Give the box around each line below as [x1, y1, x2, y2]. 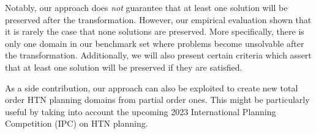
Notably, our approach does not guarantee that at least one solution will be [5, 1, 288, 13]
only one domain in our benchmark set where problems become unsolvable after [5, 37, 304, 49]
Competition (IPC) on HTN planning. [5, 117, 148, 130]
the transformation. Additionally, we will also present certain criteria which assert [5, 49, 312, 62]
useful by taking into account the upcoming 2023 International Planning [5, 105, 276, 118]
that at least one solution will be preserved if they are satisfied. [5, 60, 243, 73]
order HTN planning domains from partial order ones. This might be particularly [5, 93, 310, 106]
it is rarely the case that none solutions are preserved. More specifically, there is [5, 25, 304, 38]
